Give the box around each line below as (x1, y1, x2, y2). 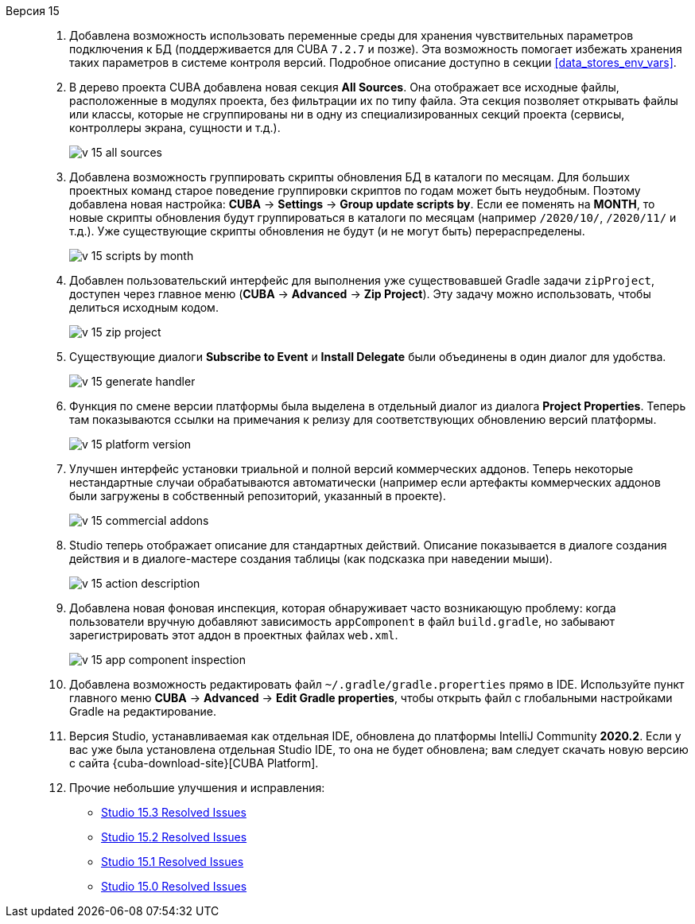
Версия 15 (6, 4, 60, 17)
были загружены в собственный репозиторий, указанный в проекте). (69, 489, 446, 503)
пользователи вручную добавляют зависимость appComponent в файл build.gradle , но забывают (69, 615, 615, 628)
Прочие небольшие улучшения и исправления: (69, 781, 325, 794)
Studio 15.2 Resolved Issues (101, 830, 247, 844)
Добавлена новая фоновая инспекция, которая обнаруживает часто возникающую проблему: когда (69, 601, 616, 615)
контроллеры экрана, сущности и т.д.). (69, 121, 281, 134)
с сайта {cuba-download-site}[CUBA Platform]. (69, 756, 319, 770)
